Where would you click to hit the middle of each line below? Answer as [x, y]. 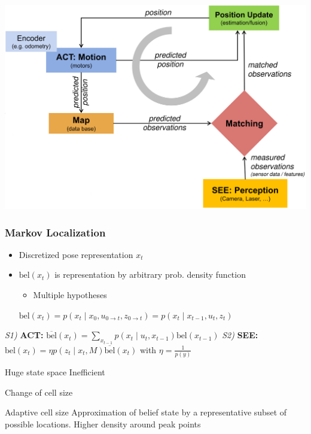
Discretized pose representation [76, 254]
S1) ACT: [24, 335]
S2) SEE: [240, 335]
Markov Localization [55, 232]
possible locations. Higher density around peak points [103, 424]
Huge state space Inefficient [55, 372]
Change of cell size [39, 392]
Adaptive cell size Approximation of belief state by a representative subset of [146, 412]
